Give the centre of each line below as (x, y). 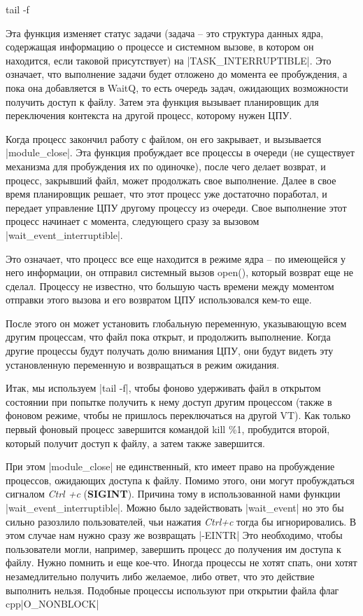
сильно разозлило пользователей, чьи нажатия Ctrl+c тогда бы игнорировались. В (181, 521)
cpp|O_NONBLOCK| (52, 604)
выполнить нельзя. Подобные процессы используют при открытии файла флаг (172, 590)
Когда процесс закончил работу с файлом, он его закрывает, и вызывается (164, 138)
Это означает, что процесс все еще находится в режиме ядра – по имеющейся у (176, 258)
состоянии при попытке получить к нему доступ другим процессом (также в (169, 401)
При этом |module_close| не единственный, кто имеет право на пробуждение (170, 466)
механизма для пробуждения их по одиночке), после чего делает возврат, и (166, 166)
